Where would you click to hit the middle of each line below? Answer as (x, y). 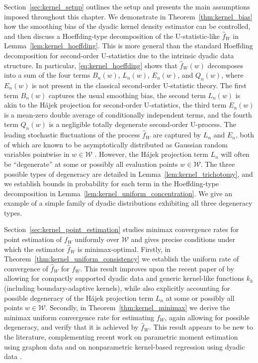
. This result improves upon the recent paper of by (157, 268)
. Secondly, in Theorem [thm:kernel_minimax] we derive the (138, 307)
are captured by (177, 135)
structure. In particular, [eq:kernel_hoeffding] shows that (91, 65)
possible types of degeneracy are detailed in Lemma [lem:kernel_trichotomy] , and (129, 174)
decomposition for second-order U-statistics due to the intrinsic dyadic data (119, 55)
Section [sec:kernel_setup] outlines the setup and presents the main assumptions (127, 6)
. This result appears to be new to (201, 327)
